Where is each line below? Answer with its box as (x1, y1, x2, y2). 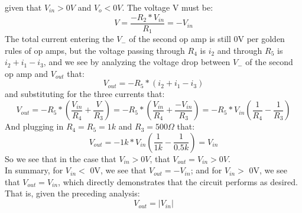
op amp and (5, 67, 48, 79)
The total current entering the (5, 33, 114, 45)
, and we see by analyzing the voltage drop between (43, 56, 230, 68)
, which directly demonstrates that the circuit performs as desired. (58, 175, 298, 188)
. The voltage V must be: (122, 1, 213, 13)
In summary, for (5, 164, 63, 176)
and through (217, 44, 262, 56)
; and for (190, 164, 222, 176)
